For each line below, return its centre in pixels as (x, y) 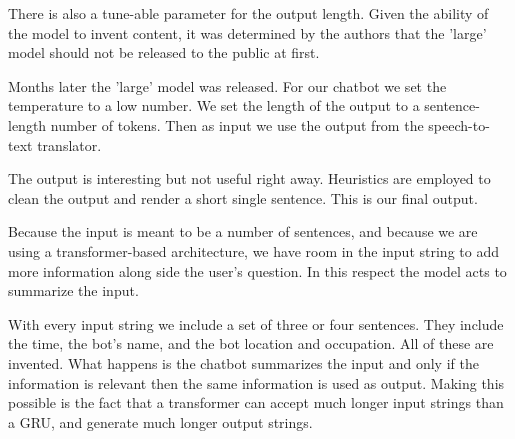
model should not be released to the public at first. (164, 52)
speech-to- (459, 124)
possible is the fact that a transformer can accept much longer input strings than (256, 402)
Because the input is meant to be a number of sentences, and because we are (243, 231)
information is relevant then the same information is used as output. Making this (256, 382)
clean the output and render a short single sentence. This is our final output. (243, 197)
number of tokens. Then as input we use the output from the (237, 124)
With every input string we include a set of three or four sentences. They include (256, 323)
